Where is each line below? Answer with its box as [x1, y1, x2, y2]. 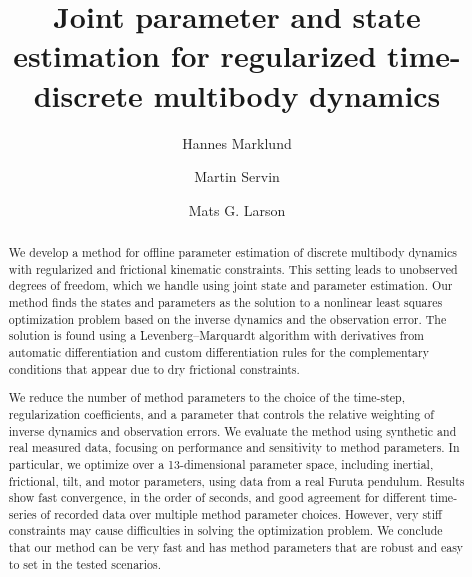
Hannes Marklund [182, 132, 292, 153]
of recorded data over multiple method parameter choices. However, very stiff [40, 505, 442, 522]
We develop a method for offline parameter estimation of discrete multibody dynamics [8, 244, 458, 261]
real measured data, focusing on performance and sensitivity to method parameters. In [8, 439, 460, 456]
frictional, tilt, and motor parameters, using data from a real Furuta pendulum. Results [8, 472, 465, 489]
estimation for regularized [13, 35, 377, 76]
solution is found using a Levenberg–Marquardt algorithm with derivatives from [8, 327, 424, 344]
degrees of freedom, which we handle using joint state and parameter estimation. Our [8, 277, 453, 294]
